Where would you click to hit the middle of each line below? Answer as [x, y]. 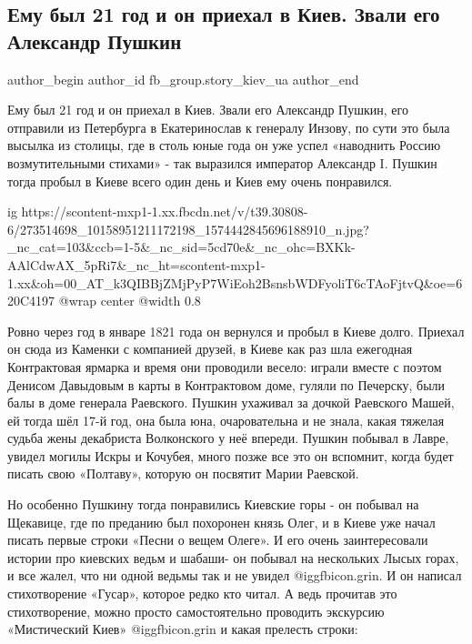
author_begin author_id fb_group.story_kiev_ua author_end [183, 79]
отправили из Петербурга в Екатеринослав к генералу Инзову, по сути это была [229, 127]
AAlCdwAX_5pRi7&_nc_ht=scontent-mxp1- [136, 264]
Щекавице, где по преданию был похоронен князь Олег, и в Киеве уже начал [221, 522]
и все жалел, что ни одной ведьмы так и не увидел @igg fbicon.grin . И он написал [235, 575]
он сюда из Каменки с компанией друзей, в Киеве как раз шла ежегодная [210, 349]
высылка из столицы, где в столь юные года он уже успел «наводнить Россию [224, 145]
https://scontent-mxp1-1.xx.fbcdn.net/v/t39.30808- [165, 211]
